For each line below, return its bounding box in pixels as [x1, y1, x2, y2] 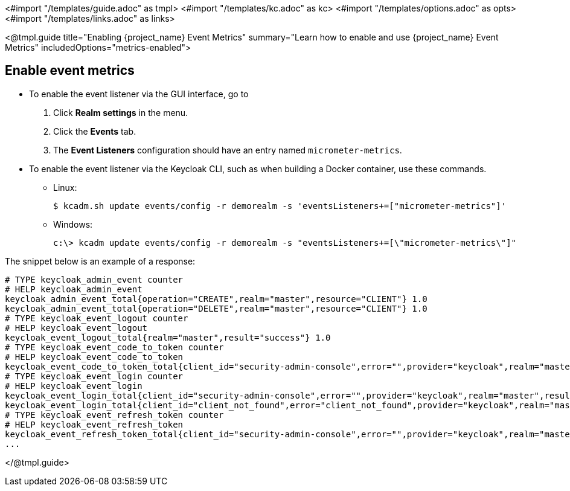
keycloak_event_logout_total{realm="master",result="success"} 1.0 [5, 332, 331, 342]
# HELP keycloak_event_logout [5, 323, 148, 333]
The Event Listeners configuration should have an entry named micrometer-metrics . [53, 144, 402, 155]
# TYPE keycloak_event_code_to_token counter [5, 342, 224, 352]
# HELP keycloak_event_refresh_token [5, 419, 184, 429]
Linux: [53, 182, 77, 193]
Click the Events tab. [53, 126, 136, 136]
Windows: [53, 219, 93, 229]
